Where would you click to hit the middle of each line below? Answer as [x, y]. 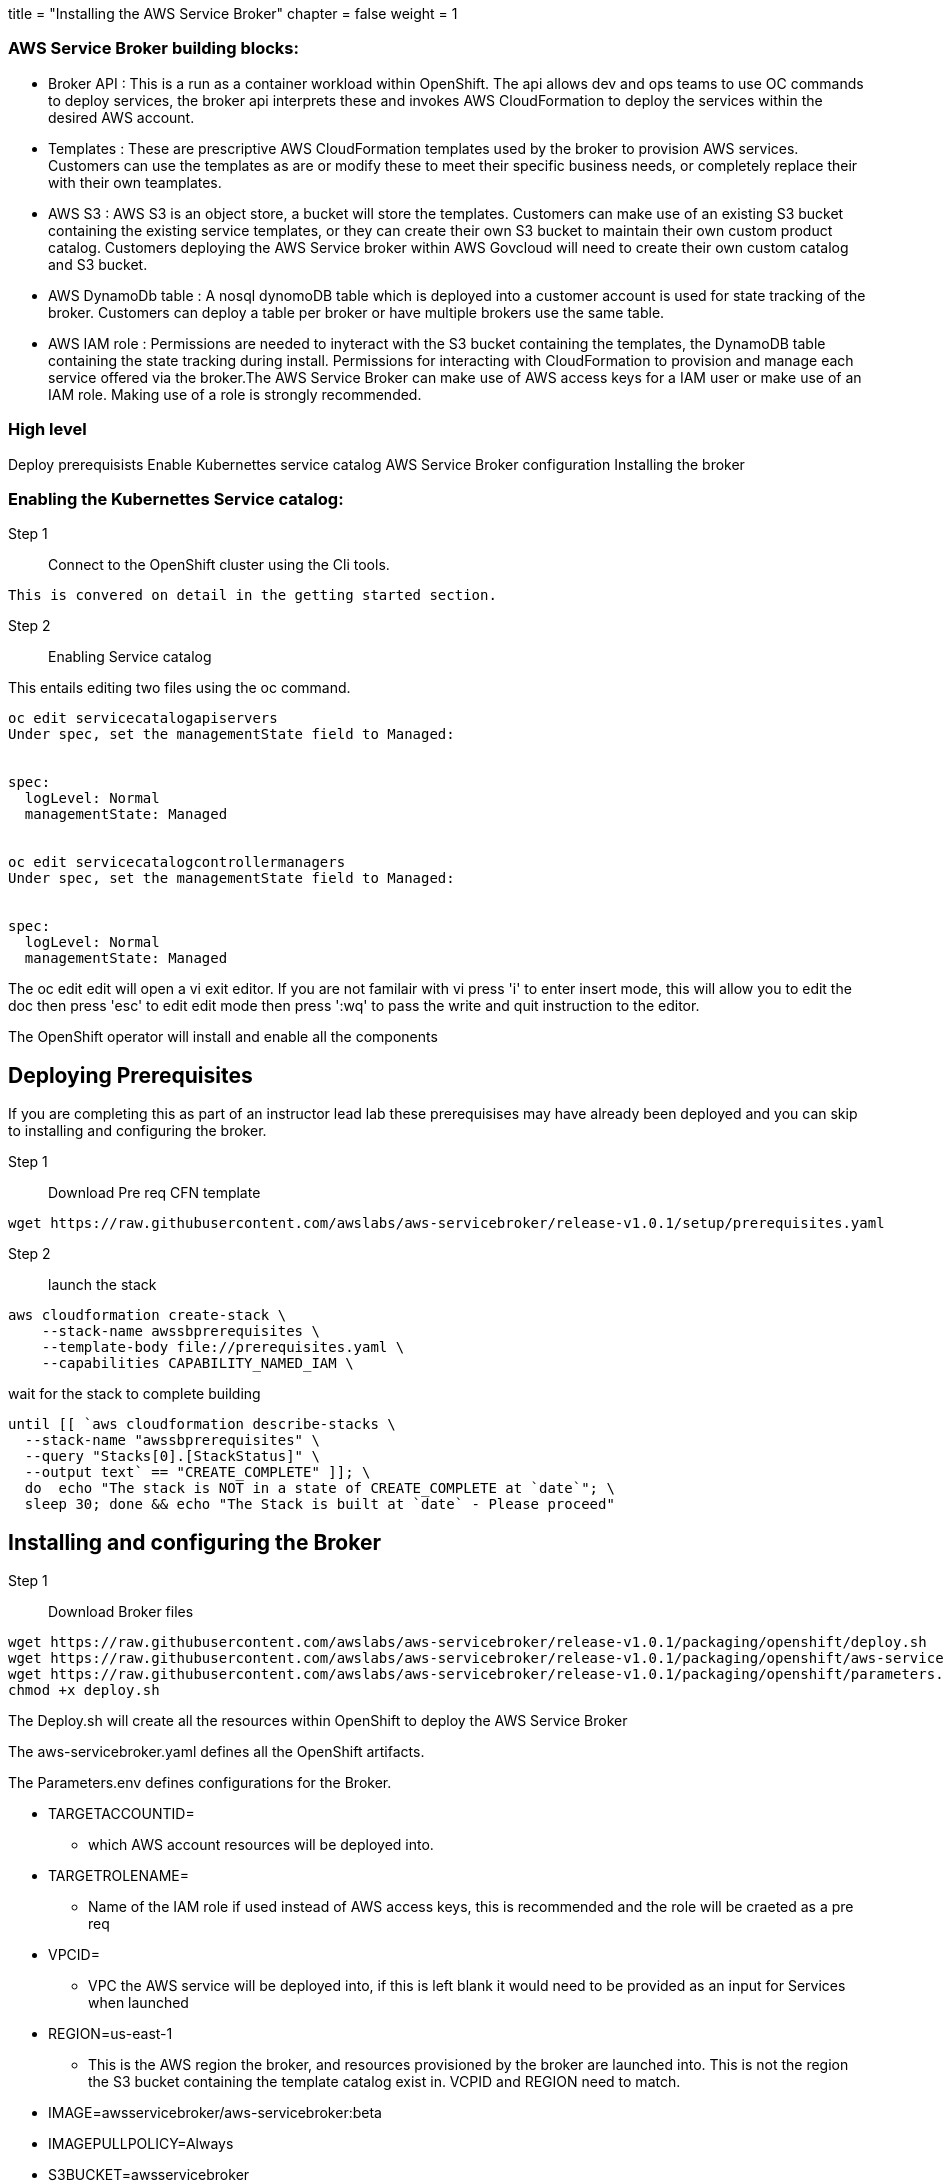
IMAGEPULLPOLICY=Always [141, 2143]
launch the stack [102, 1285]
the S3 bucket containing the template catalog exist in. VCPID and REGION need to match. [384, 2081]
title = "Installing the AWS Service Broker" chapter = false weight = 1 [233, 13]
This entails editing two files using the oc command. [179, 688]
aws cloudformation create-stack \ [147, 1315]
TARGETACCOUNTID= [121, 1813]
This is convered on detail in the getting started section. [252, 595]
